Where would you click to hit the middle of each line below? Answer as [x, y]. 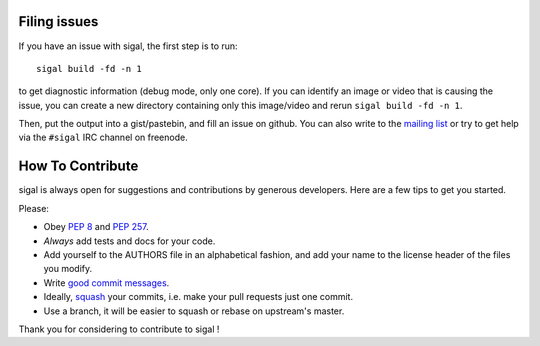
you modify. [68, 269]
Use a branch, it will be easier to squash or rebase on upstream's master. [194, 311]
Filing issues [58, 21]
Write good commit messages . [106, 282]
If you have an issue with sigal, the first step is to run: [128, 46]
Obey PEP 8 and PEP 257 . [96, 227]
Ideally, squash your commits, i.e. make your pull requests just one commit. [198, 297]
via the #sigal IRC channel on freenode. [103, 137]
